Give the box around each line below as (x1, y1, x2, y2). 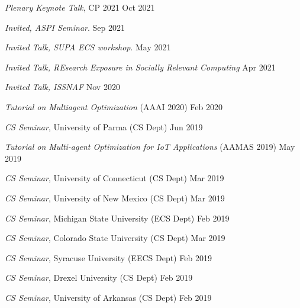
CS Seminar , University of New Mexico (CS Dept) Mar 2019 (5, 191, 225, 204)
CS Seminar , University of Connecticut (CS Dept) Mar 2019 (5, 172, 224, 184)
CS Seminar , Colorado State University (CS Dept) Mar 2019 (5, 232, 225, 244)
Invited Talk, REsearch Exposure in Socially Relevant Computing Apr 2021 (5, 60, 276, 73)
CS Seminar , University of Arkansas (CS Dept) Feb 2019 (5, 291, 212, 303)
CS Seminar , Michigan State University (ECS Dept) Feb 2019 (5, 211, 230, 224)
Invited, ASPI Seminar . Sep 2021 (5, 21, 125, 33)
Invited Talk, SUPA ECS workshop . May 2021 (5, 41, 171, 53)
